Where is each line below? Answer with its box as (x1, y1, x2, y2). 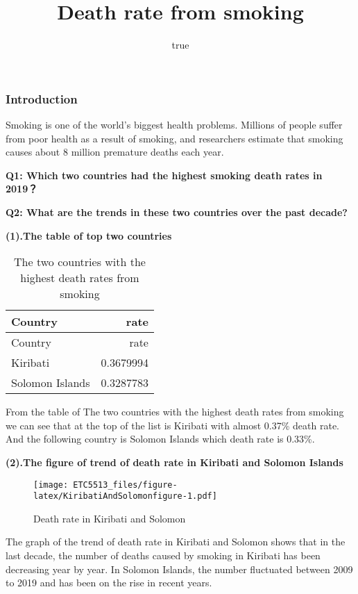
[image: (33, 479, 69, 490)
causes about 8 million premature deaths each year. (6, 145, 224, 159)
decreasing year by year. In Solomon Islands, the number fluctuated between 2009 (6, 561, 353, 576)
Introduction (6, 90, 78, 107)
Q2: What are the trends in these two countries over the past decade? (6, 204, 348, 219)
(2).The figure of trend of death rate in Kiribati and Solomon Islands (6, 454, 343, 469)
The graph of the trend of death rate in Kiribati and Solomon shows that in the (6, 534, 346, 549)
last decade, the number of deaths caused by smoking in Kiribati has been (6, 548, 321, 563)
